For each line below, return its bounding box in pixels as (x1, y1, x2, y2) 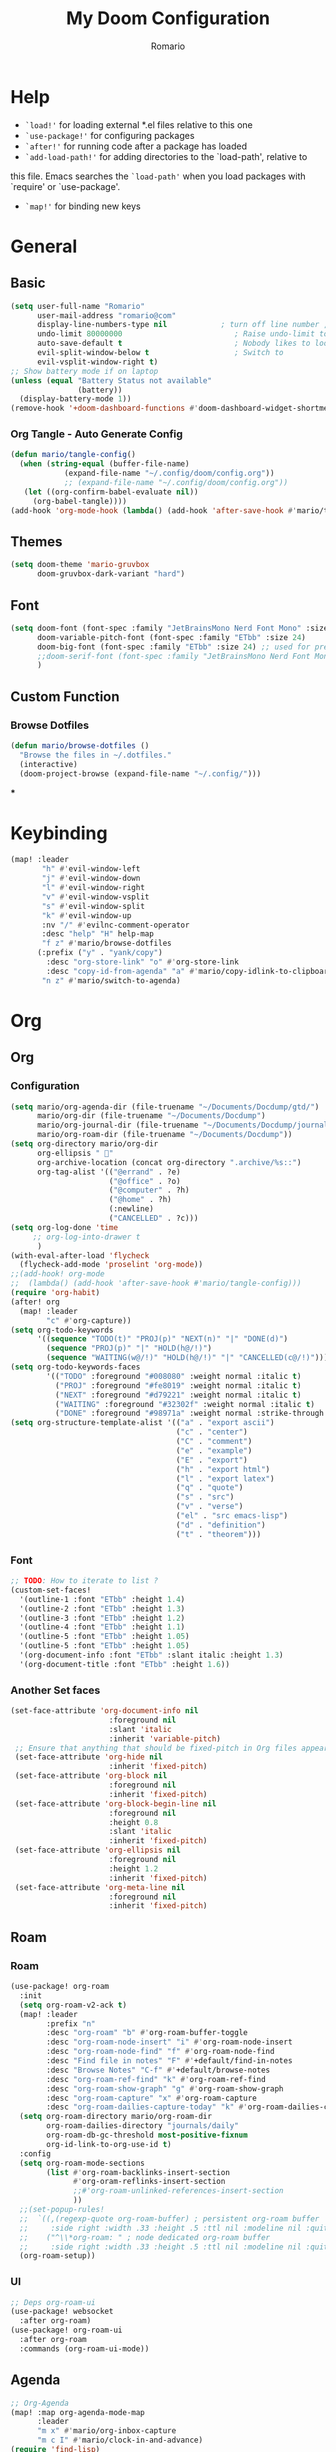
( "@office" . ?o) (108, 1176, 182, 1186)
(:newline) (108, 1204, 155, 1214)
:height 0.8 (108, 1817, 159, 1827)
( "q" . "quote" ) (175, 1483, 244, 1493)
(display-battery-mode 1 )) (19, 394, 132, 404)
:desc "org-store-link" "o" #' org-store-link (46, 957, 240, 967)
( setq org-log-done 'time (10, 1222, 118, 1232)
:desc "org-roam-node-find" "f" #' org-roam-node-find (46, 2047, 275, 2057)
